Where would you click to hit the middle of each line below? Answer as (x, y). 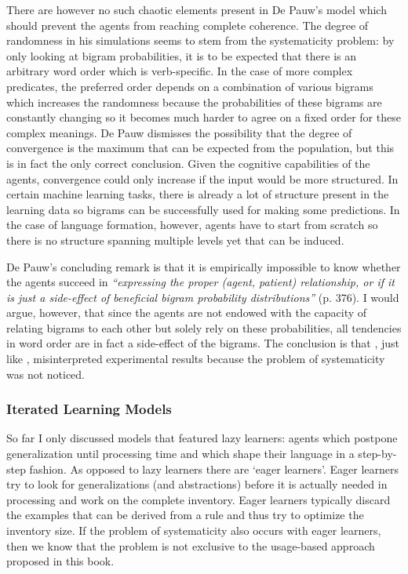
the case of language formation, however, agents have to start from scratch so (192, 225)
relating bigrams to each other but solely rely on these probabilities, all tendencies (204, 327)
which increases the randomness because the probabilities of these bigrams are (194, 102)
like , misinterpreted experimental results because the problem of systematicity (196, 359)
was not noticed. (46, 374)
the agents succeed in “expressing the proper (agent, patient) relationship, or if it (200, 282)
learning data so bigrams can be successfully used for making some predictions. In (203, 209)
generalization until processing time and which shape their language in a (180, 454)
